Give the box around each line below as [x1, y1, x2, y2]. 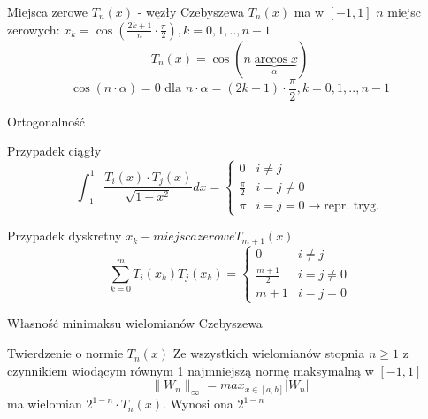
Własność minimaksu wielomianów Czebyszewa [7, 314, 263, 332]
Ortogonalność [7, 111, 86, 130]
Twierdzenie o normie [7, 344, 124, 362]
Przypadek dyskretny [7, 226, 122, 245]
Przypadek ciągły [7, 141, 102, 160]
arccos [254, 52, 288, 65]
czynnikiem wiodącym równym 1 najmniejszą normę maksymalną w [7, 361, 374, 379]
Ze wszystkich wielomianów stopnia [172, 344, 365, 362]
